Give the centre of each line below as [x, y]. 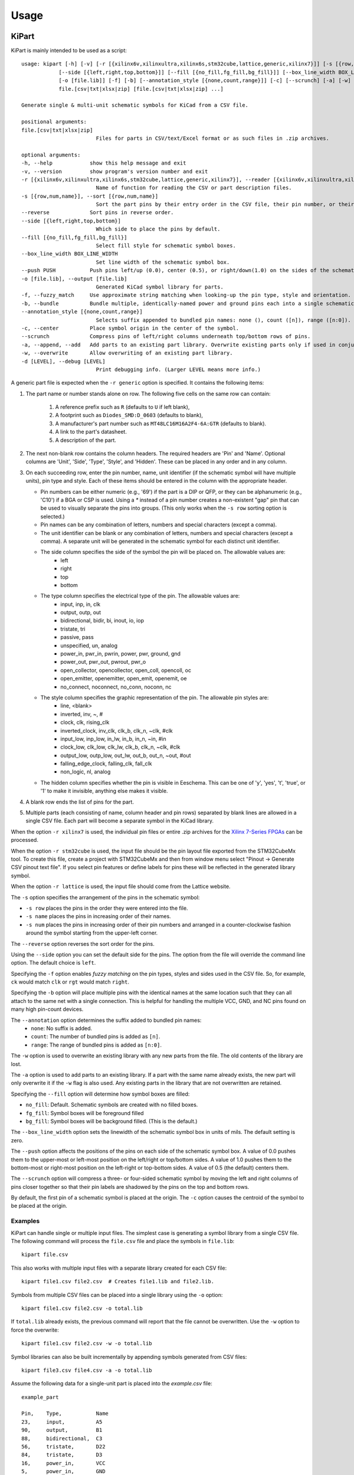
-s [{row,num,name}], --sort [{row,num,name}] [90, 196]
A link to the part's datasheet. [91, 432]
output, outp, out [81, 612]
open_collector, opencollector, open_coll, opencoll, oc [126, 670]
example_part [40, 1397]
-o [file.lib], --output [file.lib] [74, 278]
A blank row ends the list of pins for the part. [80, 802]
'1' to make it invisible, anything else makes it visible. [104, 791]
